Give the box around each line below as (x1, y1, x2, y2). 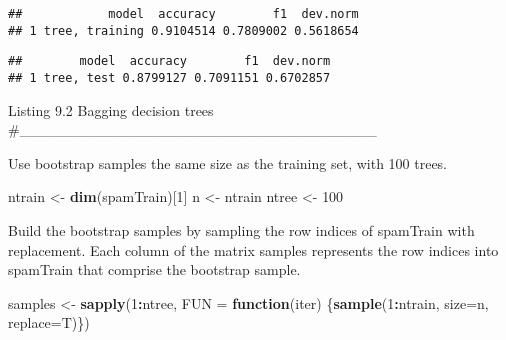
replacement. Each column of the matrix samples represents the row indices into (8, 239, 499, 260)
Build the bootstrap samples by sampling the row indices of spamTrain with (8, 220, 475, 240)
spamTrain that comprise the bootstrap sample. (8, 259, 301, 280)
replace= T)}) (8, 312, 90, 333)
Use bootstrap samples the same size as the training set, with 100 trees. (8, 152, 448, 173)
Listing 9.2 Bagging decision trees (8, 99, 214, 120)
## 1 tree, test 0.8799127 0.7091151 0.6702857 (8, 70, 331, 85)
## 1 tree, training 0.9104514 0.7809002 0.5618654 (8, 23, 359, 38)
